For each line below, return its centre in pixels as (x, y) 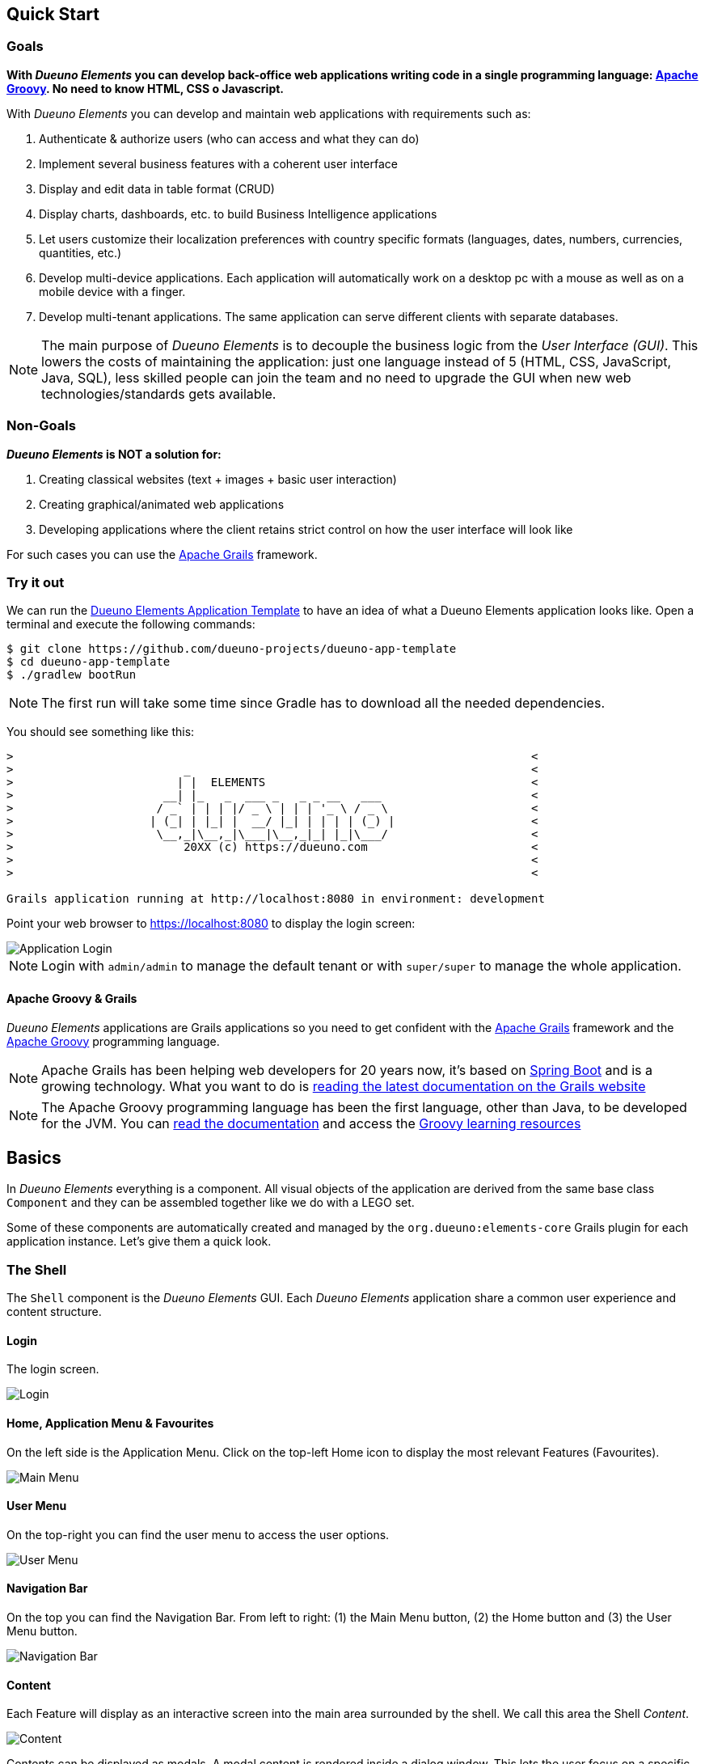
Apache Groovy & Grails (72, 998)
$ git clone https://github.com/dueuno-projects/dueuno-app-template (232, 649)
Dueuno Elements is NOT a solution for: (114, 454)
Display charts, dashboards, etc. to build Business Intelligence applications (238, 214)
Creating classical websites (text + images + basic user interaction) (218, 479)
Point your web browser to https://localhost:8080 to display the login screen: (211, 924)
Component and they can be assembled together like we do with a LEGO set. (211, 1203)
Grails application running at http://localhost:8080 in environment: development (276, 899)
